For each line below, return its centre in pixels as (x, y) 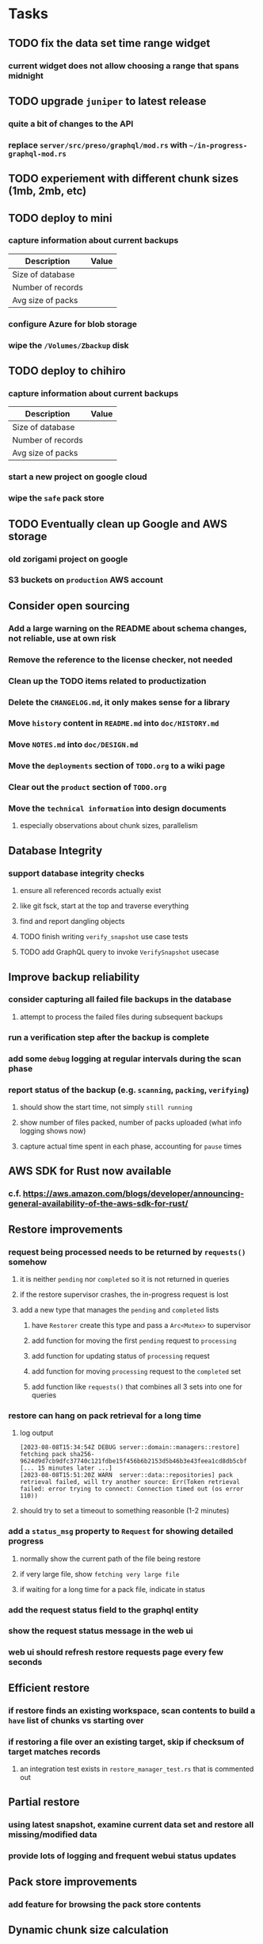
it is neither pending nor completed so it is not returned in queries (124, 1279)
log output (36, 1433)
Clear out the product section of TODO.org (88, 788)
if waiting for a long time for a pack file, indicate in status (112, 1589)
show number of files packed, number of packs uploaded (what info (131, 1122)
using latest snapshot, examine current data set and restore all (131, 1825)
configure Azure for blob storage (72, 324)
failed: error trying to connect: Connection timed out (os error (131, 1489)
